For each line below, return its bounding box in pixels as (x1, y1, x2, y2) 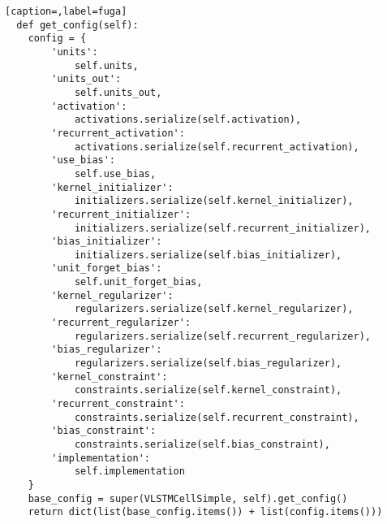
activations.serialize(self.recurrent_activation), (74, 141, 359, 153)
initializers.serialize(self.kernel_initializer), (74, 195, 354, 207)
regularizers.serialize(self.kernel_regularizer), (74, 303, 354, 315)
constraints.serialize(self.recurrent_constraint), (74, 411, 359, 423)
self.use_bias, (74, 167, 157, 180)
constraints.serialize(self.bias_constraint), (74, 439, 330, 450)
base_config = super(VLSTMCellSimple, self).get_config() (28, 492, 348, 505)
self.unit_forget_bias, (74, 276, 203, 288)
